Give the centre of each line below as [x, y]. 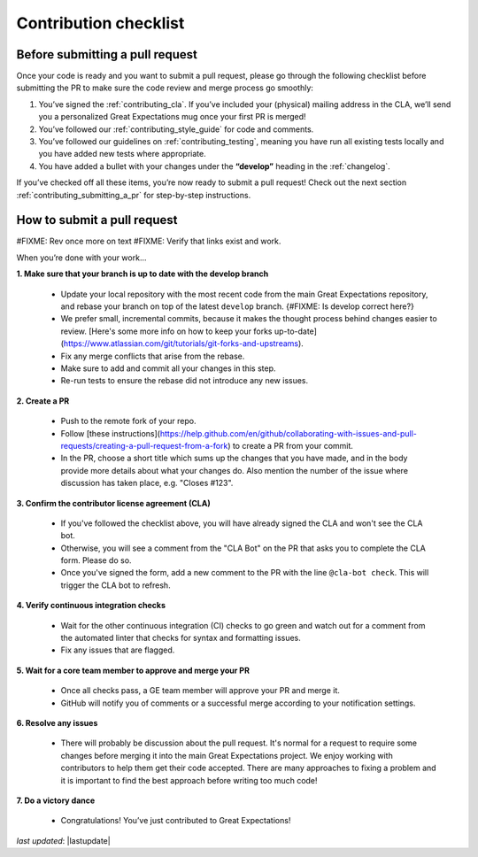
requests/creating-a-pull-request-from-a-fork [144, 445]
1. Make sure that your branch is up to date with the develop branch [143, 274]
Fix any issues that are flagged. [118, 650]
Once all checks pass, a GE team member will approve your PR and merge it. [200, 691]
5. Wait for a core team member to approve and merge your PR [133, 670]
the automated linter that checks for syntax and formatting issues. [181, 638]
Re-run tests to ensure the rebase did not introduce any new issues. [185, 381]
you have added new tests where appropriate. [123, 154]
